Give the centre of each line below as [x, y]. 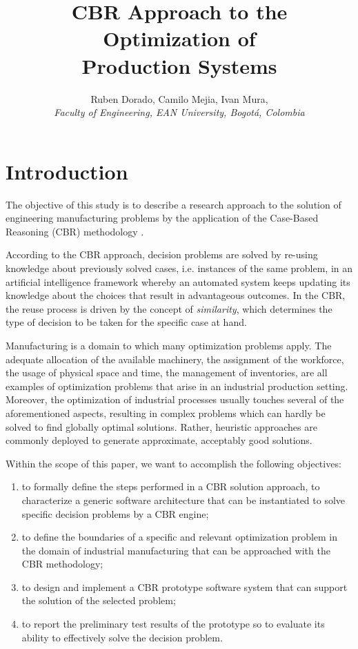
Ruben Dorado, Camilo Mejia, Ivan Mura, [179, 98]
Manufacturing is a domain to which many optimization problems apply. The [169, 345]
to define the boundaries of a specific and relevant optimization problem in [180, 537]
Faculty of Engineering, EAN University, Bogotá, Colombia [179, 112]
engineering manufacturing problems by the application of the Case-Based [162, 218]
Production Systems [179, 65]
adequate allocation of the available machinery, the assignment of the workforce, [175, 359]
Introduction [67, 171]
